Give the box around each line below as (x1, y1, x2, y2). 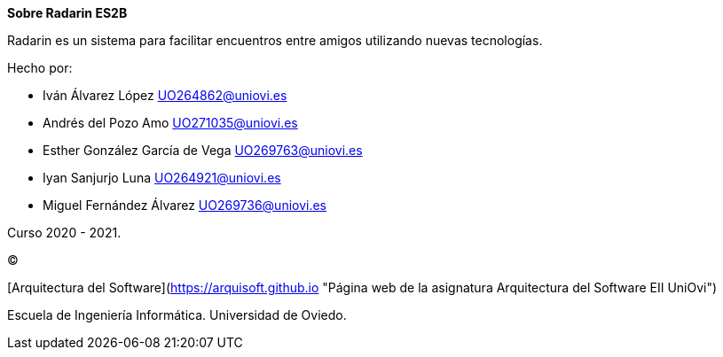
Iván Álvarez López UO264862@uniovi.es (43, 88, 287, 103)
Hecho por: (7, 60, 73, 75)
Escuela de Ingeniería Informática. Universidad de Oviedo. (7, 307, 347, 322)
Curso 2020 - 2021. (7, 225, 122, 240)
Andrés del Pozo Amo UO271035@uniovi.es (43, 115, 298, 130)
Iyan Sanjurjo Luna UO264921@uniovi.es (43, 170, 281, 185)
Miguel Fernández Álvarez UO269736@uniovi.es (43, 198, 327, 213)
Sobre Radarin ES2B (7, 5, 128, 20)
